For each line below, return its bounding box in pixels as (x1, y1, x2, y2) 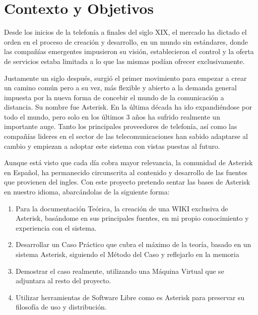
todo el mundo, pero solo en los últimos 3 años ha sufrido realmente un (4, 111, 220, 122)
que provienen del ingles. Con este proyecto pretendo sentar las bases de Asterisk (4, 177, 250, 187)
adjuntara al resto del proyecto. (15, 275, 111, 286)
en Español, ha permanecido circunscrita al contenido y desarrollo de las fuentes (4, 167, 248, 177)
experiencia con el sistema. (15, 222, 97, 233)
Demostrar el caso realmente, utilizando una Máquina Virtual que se (15, 265, 224, 276)
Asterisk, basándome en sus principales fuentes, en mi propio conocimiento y (15, 213, 249, 223)
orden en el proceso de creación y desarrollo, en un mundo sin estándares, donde (4, 36, 248, 47)
